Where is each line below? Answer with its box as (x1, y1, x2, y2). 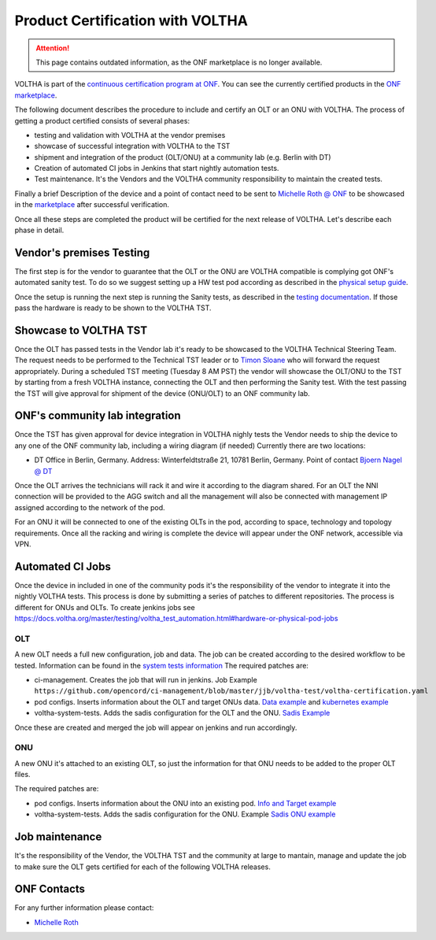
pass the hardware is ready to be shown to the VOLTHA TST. (14, 303, 212, 313)
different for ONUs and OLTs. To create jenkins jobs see (14, 602, 196, 612)
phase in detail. (14, 225, 65, 235)
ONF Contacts (14, 883, 86, 896)
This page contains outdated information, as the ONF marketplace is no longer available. (35, 57, 323, 67)
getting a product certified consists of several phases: (14, 116, 190, 125)
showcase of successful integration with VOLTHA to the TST (34, 142, 231, 151)
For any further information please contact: (14, 903, 154, 912)
